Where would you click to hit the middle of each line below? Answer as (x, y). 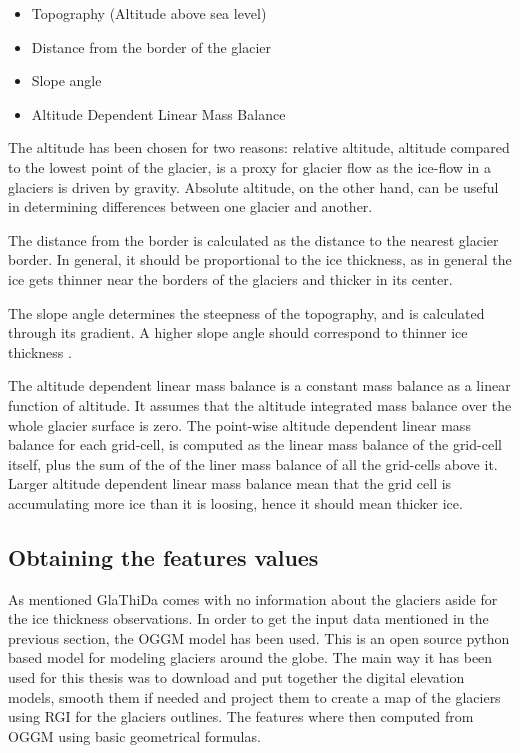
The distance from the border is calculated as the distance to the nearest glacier (253, 239)
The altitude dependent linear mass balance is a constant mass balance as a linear (259, 385)
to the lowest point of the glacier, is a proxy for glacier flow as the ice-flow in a (249, 166)
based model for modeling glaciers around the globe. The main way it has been (250, 657)
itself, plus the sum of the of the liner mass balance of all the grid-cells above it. (253, 463)
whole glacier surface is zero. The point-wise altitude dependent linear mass (239, 424)
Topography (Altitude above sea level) (149, 13)
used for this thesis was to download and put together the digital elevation (236, 677)
